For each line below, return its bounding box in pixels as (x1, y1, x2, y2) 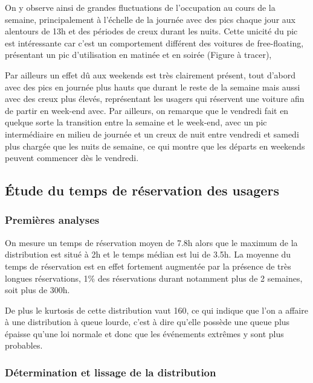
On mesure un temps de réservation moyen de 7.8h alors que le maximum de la (5, 236, 298, 248)
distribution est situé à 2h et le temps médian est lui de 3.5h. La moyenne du (5, 248, 291, 261)
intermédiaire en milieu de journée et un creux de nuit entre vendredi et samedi (5, 127, 299, 140)
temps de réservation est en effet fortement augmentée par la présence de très (5, 259, 291, 272)
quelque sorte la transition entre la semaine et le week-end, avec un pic (5, 116, 267, 128)
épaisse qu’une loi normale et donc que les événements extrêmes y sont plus (5, 327, 284, 340)
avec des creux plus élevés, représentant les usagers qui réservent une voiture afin (5, 92, 305, 105)
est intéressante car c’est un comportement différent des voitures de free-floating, (5, 36, 304, 49)
